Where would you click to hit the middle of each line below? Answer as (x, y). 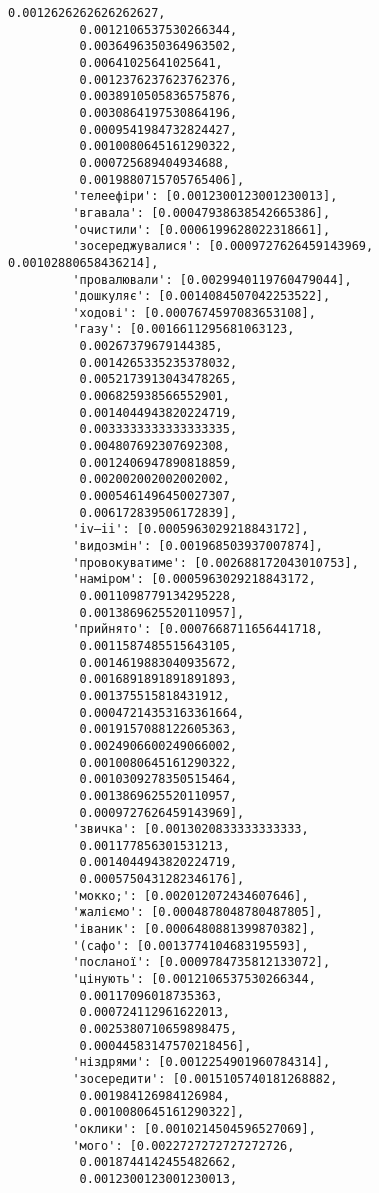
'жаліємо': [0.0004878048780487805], (197, 912)
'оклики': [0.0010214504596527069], (194, 1128)
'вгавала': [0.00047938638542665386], (201, 212)
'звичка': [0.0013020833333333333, (190, 829)
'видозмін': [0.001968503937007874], (197, 546)
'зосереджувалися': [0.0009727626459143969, (223, 246)
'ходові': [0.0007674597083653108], (194, 312)
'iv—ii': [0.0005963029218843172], (190, 529)
